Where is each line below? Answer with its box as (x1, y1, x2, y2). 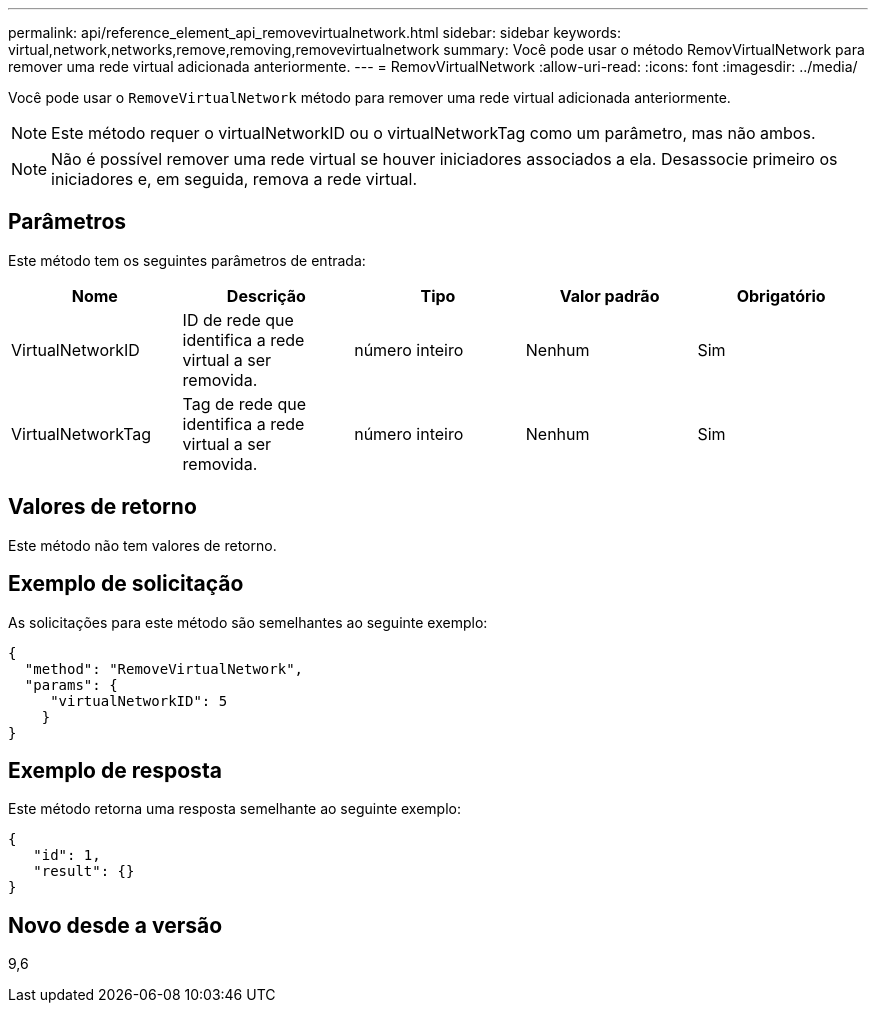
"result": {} (33, 863, 135, 880)
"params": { (24, 676, 118, 693)
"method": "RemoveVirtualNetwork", (24, 660, 304, 677)
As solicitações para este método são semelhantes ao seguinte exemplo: (8, 613, 488, 631)
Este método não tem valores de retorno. (8, 536, 277, 554)
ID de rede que (182, 309, 294, 330)
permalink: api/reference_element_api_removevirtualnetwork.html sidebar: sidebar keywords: (8, 24, 621, 41)
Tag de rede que (182, 393, 306, 414)
